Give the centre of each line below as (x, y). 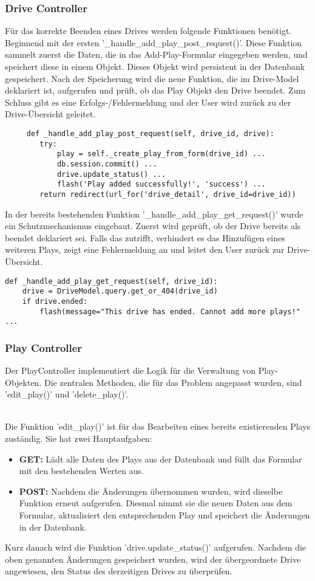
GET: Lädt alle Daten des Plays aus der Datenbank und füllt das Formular (161, 459)
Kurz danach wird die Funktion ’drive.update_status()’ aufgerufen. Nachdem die (156, 547)
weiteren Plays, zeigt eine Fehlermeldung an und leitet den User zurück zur (145, 249)
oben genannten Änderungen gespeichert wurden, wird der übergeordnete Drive (153, 559)
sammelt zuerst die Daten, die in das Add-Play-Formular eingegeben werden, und (156, 54)
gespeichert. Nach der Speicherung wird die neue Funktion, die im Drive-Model (152, 78)
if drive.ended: (55, 301)
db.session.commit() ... (107, 164)
